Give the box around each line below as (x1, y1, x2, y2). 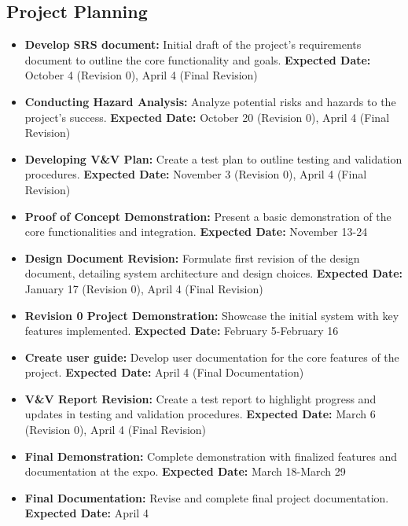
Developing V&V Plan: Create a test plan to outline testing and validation (24, 150, 402, 167)
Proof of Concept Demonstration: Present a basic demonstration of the (24, 208, 391, 224)
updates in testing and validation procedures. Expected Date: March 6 (24, 406, 376, 422)
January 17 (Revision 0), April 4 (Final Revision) (24, 280, 263, 296)
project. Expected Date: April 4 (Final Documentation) (24, 364, 304, 381)
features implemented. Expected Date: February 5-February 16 (24, 322, 339, 339)
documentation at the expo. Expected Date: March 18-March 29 (24, 463, 346, 480)
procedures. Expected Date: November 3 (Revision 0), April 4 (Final (24, 166, 367, 182)
